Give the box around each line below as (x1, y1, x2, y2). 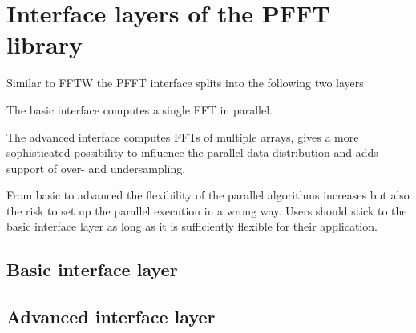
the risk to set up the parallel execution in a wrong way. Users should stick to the (6, 202, 407, 219)
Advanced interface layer (6, 304, 216, 329)
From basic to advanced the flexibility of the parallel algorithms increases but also (6, 187, 410, 203)
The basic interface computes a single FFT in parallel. (6, 101, 273, 118)
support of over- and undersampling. (6, 159, 186, 176)
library (6, 28, 83, 61)
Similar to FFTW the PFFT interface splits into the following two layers (6, 74, 364, 91)
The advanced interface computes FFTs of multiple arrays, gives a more (6, 128, 359, 145)
